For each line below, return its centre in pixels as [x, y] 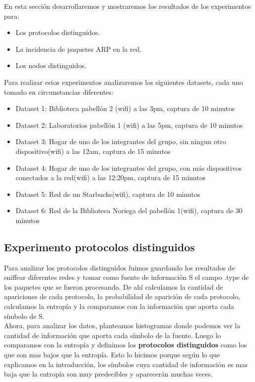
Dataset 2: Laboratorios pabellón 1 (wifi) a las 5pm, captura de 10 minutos [129, 125]
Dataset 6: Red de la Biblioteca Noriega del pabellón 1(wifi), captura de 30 [129, 210]
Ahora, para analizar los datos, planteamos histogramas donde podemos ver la [122, 325]
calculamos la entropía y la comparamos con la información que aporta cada [119, 306]
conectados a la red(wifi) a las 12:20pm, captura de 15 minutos [110, 177]
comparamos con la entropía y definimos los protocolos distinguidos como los [126, 345]
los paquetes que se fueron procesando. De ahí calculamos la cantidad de [113, 286]
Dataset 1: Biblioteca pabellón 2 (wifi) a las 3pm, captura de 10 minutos [125, 108]
